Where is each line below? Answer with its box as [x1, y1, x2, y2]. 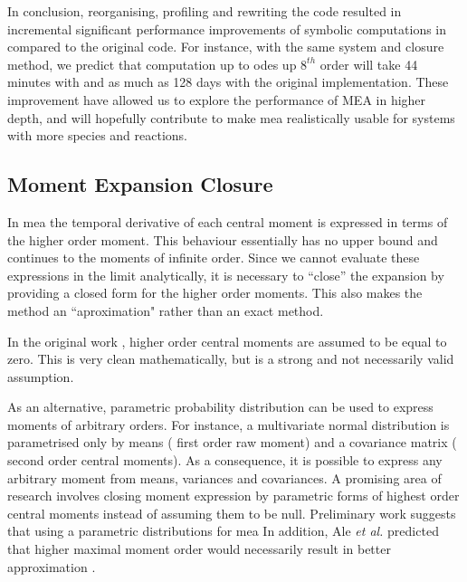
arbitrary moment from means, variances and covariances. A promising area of [7, 468, 442, 487]
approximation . [7, 557, 96, 576]
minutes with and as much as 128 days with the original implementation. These [7, 72, 449, 91]
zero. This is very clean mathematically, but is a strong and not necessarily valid [7, 349, 454, 368]
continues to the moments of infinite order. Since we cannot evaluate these [7, 248, 420, 267]
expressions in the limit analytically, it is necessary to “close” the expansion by [7, 265, 444, 284]
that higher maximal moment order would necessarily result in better [7, 539, 391, 558]
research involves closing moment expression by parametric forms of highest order [7, 486, 460, 505]
